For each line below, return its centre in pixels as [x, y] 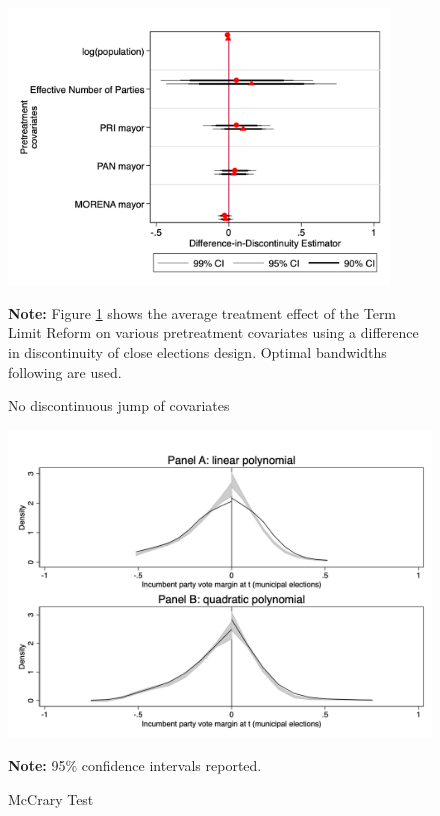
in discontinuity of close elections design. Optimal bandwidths [197, 352]
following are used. [65, 371]
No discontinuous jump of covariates [119, 405]
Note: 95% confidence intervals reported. [135, 765]
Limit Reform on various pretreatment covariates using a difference [213, 332]
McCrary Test [51, 799]
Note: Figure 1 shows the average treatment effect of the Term [202, 312]
